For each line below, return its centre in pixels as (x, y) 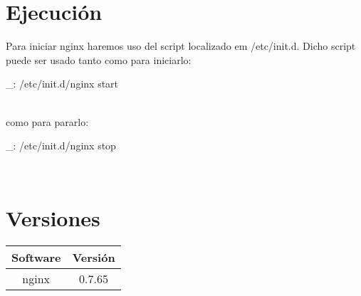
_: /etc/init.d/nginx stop (61, 146)
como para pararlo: (47, 121)
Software (36, 258)
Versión (94, 258)
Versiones (53, 218)
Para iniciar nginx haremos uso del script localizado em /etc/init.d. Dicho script (181, 46)
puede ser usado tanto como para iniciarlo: (99, 59)
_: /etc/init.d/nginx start (62, 84)
